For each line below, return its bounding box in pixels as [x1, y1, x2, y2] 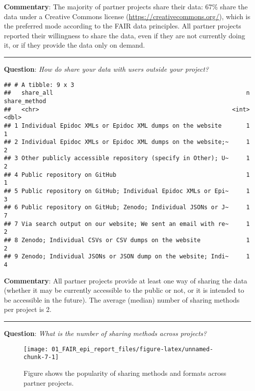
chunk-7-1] [24, 354, 59, 361]
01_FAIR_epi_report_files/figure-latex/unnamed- [51, 345, 213, 353]
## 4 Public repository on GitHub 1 [4, 171, 250, 178]
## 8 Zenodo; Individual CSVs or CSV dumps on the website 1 [4, 237, 250, 244]
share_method [4, 97, 46, 105]
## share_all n [4, 89, 250, 97]
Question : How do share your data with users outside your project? [4, 63, 209, 74]
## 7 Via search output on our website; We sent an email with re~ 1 [4, 220, 250, 227]
